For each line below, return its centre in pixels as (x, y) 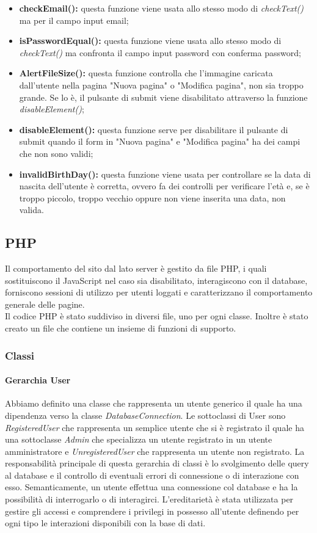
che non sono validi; (56, 153)
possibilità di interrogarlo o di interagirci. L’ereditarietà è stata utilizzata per (149, 499)
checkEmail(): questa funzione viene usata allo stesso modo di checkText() (161, 8)
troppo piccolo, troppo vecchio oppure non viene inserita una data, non (152, 198)
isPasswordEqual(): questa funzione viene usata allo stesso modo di (150, 41)
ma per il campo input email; (74, 20)
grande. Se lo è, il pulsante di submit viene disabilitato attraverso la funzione (163, 97)
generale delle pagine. (45, 304)
